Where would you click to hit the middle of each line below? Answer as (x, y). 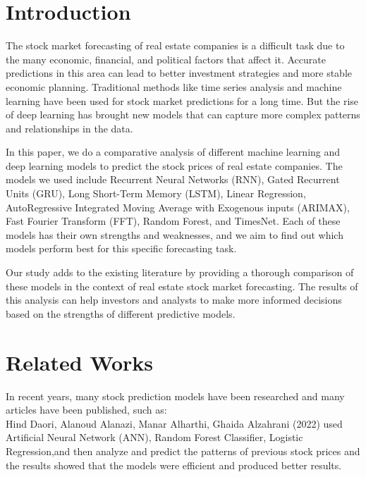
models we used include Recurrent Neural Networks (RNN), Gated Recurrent (173, 179)
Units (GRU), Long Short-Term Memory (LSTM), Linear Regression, (156, 193)
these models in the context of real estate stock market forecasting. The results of (182, 286)
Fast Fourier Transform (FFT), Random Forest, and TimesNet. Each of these (173, 221)
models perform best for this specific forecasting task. (121, 248)
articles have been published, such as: (86, 410)
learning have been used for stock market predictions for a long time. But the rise (182, 100)
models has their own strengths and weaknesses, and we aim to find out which (175, 234)
